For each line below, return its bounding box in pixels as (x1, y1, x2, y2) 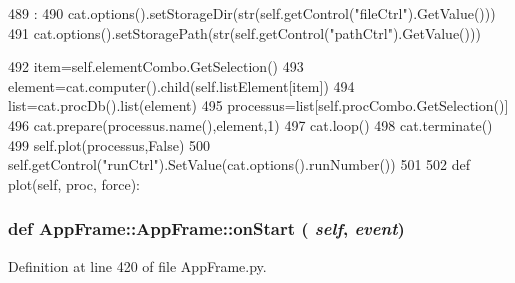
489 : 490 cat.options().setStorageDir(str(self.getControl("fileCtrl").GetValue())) (8, 3, 496, 23)
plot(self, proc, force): (8, 173, 141, 194)
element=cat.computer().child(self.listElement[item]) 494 (8, 75, 355, 96)
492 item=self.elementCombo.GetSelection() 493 (8, 56, 304, 77)
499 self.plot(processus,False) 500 (8, 134, 211, 155)
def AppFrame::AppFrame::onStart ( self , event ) (8, 216, 405, 241)
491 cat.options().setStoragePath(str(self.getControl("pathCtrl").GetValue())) (8, 22, 481, 43)
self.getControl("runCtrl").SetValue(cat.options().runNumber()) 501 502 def (8, 154, 471, 175)
